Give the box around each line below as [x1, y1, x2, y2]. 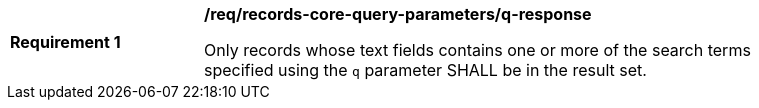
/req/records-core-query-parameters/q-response [204, 4, 592, 24]
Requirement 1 [10, 32, 121, 52]
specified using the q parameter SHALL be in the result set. [204, 60, 647, 80]
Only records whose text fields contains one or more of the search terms [204, 40, 751, 60]
